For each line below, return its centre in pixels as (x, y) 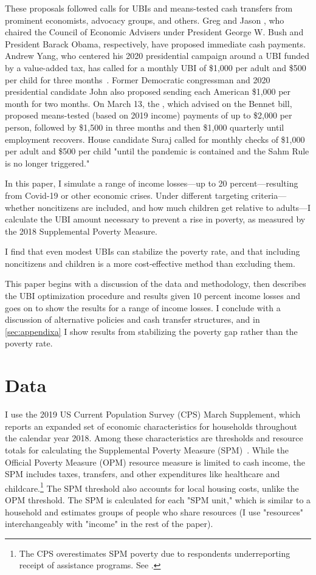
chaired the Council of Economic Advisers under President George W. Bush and (154, 32)
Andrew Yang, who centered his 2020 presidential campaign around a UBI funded (157, 56)
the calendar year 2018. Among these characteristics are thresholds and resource (154, 438)
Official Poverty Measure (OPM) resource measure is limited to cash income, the (155, 462)
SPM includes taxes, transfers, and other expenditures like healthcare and (143, 474)
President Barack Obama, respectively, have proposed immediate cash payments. (155, 43)
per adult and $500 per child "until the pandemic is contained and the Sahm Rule (157, 151)
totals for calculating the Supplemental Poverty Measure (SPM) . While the (147, 449)
